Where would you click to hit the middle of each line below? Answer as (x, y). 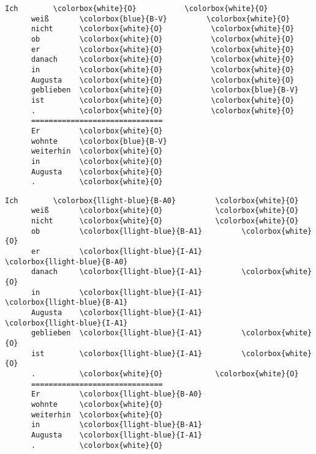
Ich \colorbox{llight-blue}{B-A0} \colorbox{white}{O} (152, 200)
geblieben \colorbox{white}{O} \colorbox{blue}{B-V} (165, 90)
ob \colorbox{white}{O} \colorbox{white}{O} (163, 39)
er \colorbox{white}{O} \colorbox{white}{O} (163, 49)
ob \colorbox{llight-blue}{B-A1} (117, 231)
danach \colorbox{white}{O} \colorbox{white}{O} (163, 60)
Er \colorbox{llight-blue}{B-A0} (117, 394)
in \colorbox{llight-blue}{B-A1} (117, 425)
